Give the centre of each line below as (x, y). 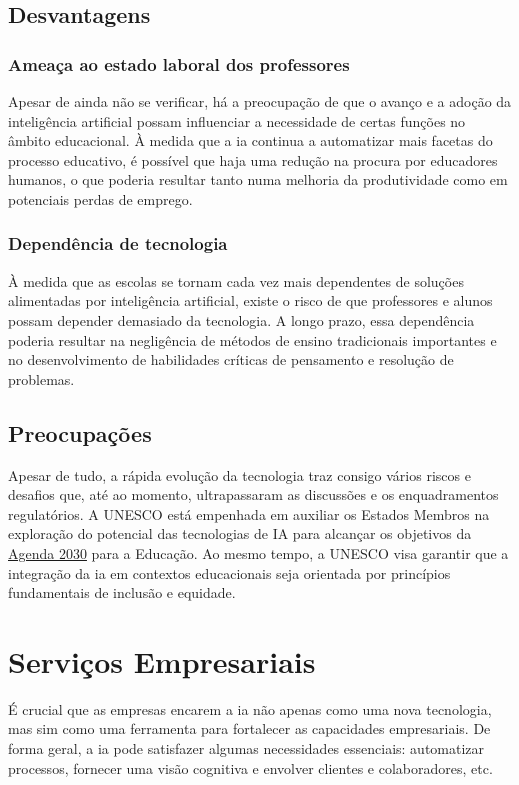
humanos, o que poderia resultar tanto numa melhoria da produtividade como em (258, 179)
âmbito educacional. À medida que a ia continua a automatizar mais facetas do (250, 140)
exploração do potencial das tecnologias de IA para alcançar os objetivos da (240, 533)
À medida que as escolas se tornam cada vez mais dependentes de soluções (236, 280)
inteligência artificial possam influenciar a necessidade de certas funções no (237, 120)
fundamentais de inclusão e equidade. (122, 592)
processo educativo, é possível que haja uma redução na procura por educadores (253, 159)
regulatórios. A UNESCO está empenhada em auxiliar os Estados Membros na (249, 513)
